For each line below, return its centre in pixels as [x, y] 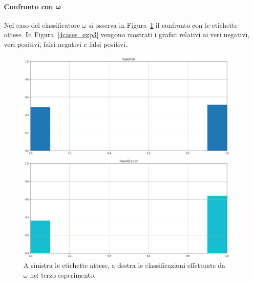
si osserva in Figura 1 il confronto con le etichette [163, 25]
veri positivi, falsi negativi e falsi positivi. [66, 44]
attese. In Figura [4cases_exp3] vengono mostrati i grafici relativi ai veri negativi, [127, 34]
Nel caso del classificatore [42, 25]
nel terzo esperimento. [63, 274]
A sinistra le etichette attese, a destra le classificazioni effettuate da [125, 265]
